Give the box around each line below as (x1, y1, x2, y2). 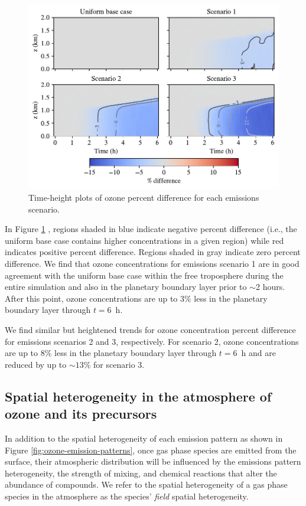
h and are (241, 347, 276, 359)
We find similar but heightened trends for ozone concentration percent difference (5, 323, 296, 335)
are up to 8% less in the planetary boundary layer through (5, 347, 217, 359)
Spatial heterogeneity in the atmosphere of (5, 387, 272, 405)
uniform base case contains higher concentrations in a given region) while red (5, 234, 284, 246)
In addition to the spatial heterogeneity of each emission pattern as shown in (5, 432, 283, 444)
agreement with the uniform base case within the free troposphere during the (5, 269, 284, 281)
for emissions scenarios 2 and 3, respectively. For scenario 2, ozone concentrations (5, 335, 299, 347)
